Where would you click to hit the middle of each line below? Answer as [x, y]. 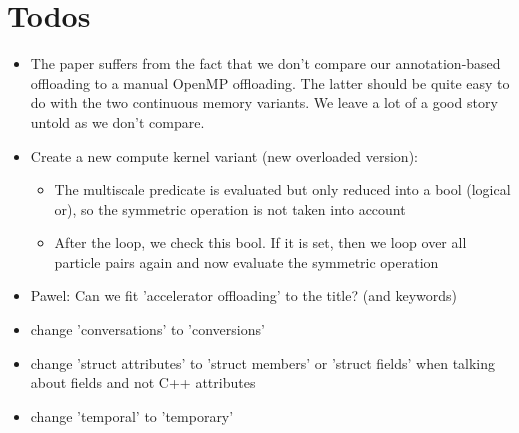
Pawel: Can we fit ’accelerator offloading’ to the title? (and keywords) [243, 295]
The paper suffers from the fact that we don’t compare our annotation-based [265, 63]
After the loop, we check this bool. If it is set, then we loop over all [260, 242]
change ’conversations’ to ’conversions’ [147, 329]
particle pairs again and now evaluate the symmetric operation [246, 261]
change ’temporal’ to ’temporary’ [132, 415]
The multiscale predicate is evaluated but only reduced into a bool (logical [282, 189]
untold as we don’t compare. [117, 121]
